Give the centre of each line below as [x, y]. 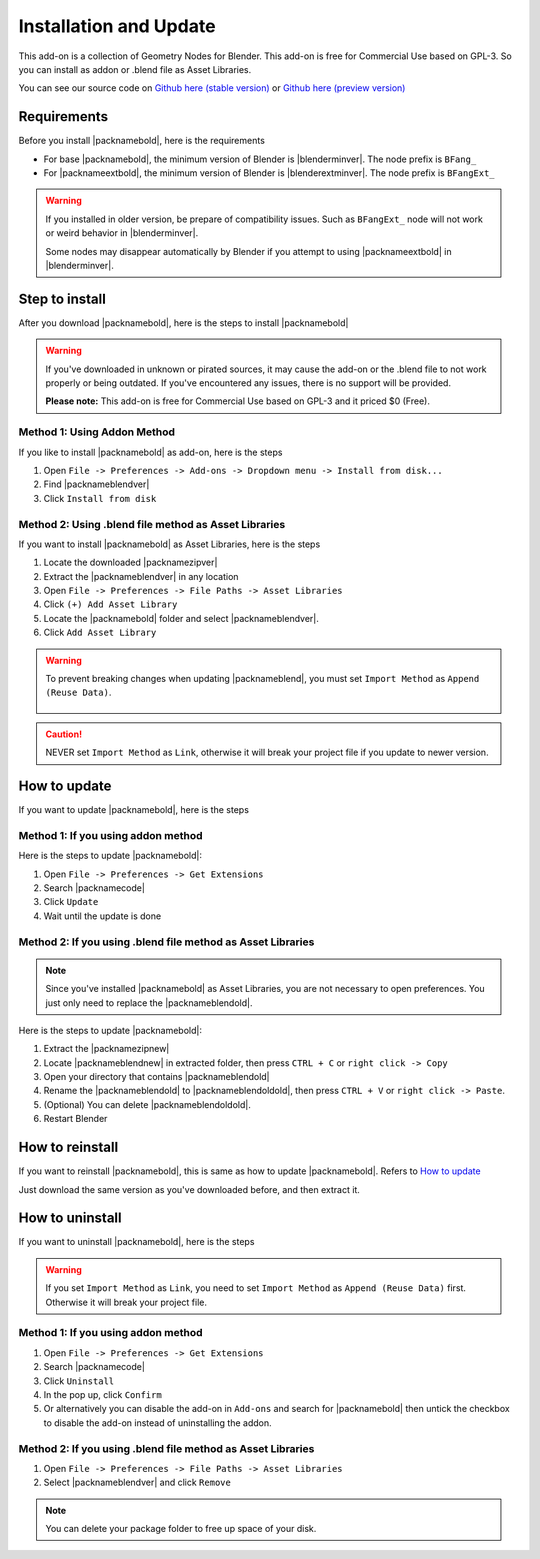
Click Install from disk [100, 498]
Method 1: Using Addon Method [96, 432]
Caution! [64, 734]
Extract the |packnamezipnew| [106, 1049]
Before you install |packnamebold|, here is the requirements [141, 141]
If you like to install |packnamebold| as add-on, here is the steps [150, 452]
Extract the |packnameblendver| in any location [141, 576]
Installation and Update [117, 26]
